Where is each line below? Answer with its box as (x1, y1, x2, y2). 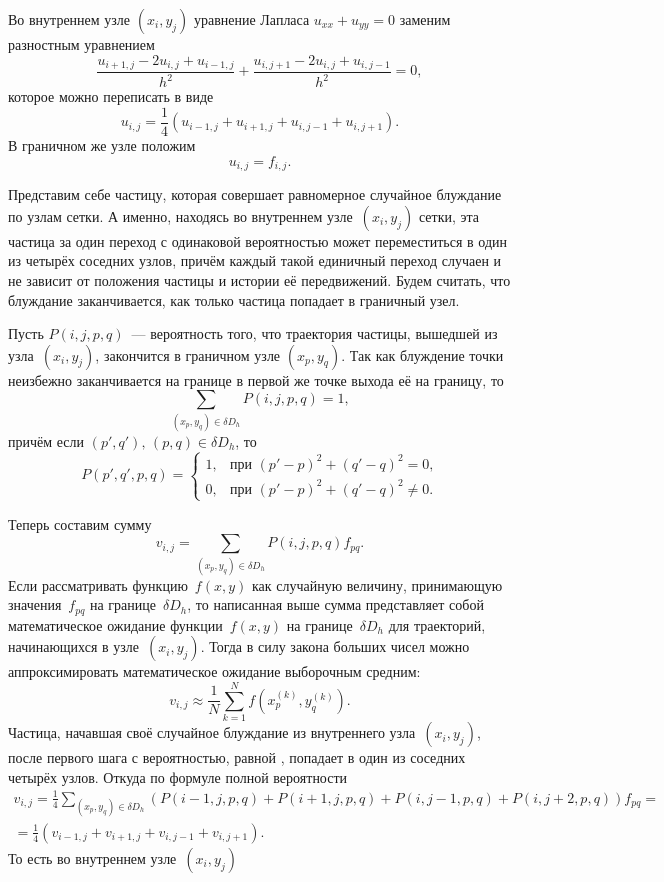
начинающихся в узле (8, 636, 140, 657)
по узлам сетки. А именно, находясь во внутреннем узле (8, 205, 353, 226)
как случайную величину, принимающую (251, 574, 503, 595)
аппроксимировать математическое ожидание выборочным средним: (8, 661, 421, 682)
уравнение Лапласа (193, 9, 310, 29)
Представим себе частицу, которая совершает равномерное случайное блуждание (8, 184, 502, 205)
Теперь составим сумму (8, 513, 152, 534)
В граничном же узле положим (8, 135, 196, 156)
